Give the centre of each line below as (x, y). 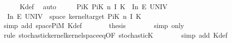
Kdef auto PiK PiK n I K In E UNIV (94, 6)
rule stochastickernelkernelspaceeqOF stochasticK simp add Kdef (116, 35)
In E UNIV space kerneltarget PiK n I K (74, 16)
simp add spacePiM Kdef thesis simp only (94, 25)
